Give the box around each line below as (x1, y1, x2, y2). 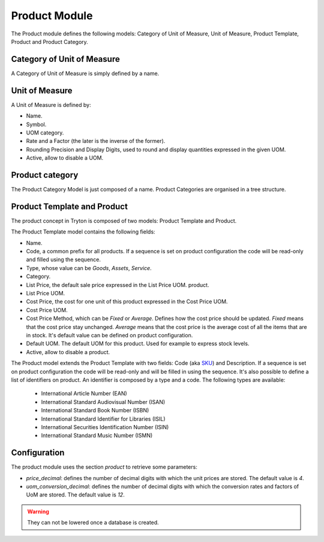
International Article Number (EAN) (41, 390, 127, 397)
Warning (27, 508, 49, 515)
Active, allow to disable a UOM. (26, 154, 104, 161)
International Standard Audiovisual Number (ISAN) (41, 398, 166, 405)
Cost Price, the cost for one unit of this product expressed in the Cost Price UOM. (26, 298, 228, 306)
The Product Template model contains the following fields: (11, 228, 155, 235)
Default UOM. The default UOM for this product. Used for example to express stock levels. (26, 340, 250, 348)
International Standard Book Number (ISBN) (41, 407, 149, 414)
